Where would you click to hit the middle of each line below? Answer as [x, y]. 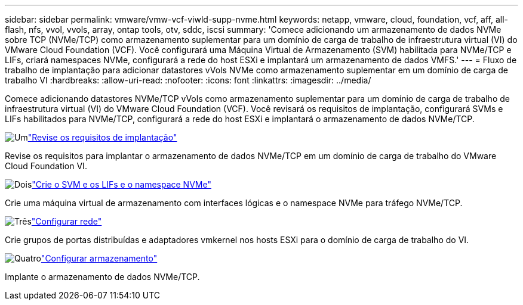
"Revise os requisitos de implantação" [102, 137]
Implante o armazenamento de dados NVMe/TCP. [102, 277]
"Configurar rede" [67, 221]
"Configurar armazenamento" [99, 258]
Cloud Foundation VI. [46, 166]
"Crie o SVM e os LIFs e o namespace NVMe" [121, 184]
